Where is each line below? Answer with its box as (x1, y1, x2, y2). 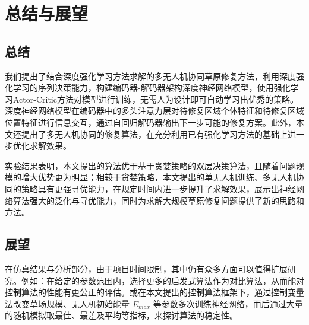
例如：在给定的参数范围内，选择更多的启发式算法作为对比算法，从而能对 (21, 274, 304, 286)
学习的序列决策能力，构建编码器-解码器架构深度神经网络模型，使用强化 (12, 81, 291, 94)
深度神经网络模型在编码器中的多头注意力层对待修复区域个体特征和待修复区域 (5, 104, 304, 117)
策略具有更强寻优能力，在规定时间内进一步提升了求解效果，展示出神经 (21, 182, 296, 195)
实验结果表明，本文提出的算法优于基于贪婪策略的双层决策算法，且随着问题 (5, 159, 296, 171)
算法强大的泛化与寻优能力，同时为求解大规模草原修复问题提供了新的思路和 (12, 194, 304, 206)
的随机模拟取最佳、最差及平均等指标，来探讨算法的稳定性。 (5, 309, 238, 321)
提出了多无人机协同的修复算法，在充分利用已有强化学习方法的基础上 (21, 128, 288, 140)
